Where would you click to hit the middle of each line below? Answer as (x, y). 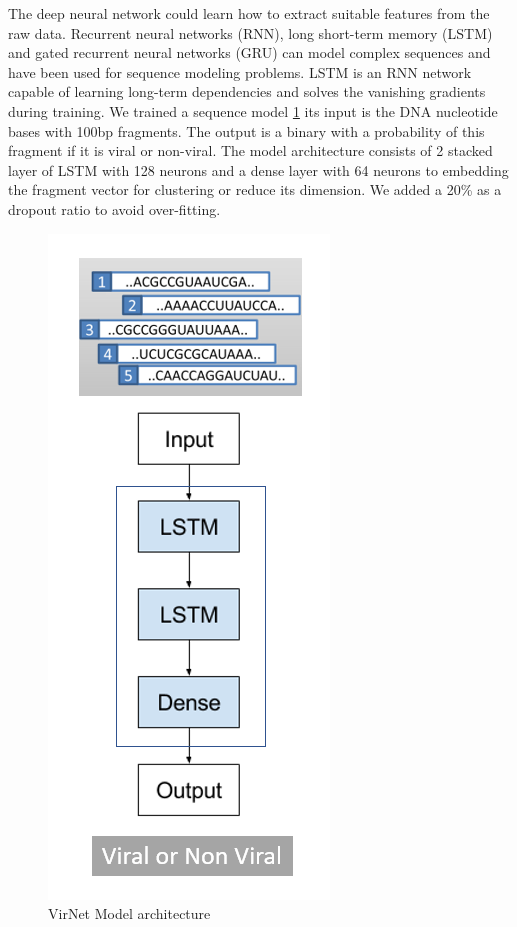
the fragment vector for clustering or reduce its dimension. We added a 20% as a (255, 189)
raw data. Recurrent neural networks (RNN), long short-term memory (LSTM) (250, 32)
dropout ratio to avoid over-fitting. (114, 208)
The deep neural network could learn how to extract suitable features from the (249, 13)
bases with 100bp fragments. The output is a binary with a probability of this (246, 130)
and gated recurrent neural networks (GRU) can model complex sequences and (249, 52)
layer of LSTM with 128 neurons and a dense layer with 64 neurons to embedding (258, 169)
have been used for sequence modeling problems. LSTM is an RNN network (240, 71)
